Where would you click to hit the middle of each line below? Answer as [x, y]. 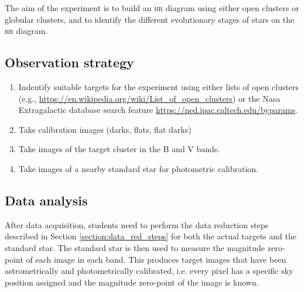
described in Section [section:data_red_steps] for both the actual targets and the [151, 236]
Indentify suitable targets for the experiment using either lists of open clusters [159, 86]
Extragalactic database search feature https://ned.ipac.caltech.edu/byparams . [158, 110]
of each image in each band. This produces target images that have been [156, 259]
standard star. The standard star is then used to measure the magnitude [135, 247]
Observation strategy [69, 62]
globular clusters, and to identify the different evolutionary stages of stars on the [150, 19]
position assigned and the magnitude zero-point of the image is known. [132, 282]
